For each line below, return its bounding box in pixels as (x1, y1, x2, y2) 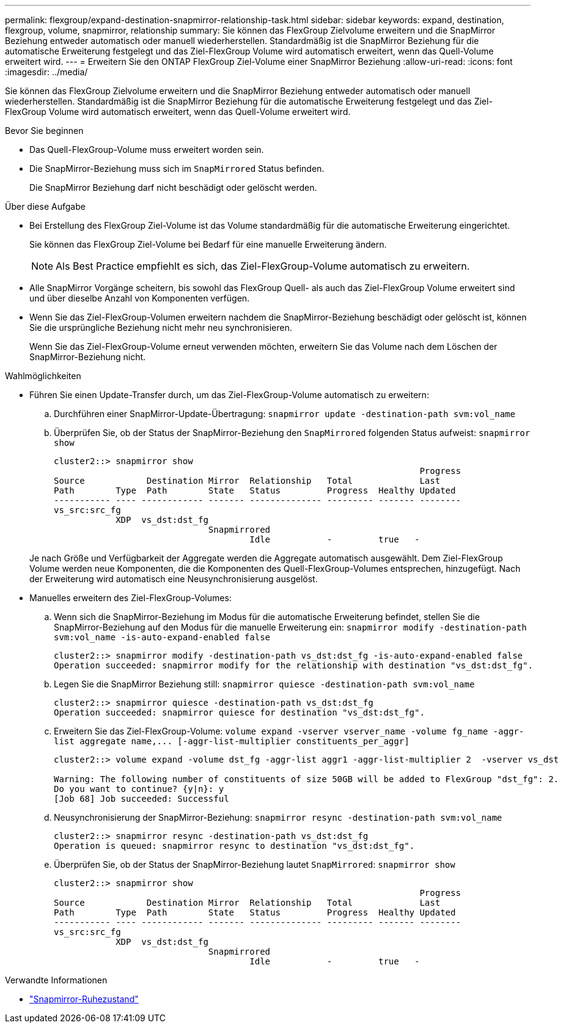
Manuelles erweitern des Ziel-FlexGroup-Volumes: (29, 593, 232, 603)
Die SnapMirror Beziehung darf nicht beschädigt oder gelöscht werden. (29, 182, 317, 193)
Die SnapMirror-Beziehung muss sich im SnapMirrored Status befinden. (29, 163, 325, 174)
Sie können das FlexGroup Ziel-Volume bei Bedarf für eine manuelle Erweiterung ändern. (29, 239, 387, 250)
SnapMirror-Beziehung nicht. (29, 352, 146, 362)
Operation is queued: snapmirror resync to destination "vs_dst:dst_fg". (54, 841, 415, 851)
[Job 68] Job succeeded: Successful (54, 794, 229, 804)
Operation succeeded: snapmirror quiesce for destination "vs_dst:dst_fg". (54, 708, 425, 717)
